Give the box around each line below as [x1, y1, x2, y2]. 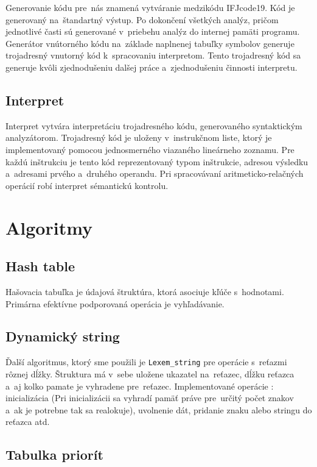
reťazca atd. [5, 415, 50, 428]
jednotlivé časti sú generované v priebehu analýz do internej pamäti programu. [5, 25, 300, 38]
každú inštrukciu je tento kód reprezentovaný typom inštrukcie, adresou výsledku [5, 155, 308, 168]
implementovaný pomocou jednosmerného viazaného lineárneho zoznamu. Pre [5, 143, 294, 155]
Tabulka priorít [5, 445, 103, 464]
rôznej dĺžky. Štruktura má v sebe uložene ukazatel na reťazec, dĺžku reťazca [5, 367, 294, 380]
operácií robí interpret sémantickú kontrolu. [5, 179, 169, 191]
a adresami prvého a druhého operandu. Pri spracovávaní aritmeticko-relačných [5, 167, 304, 180]
